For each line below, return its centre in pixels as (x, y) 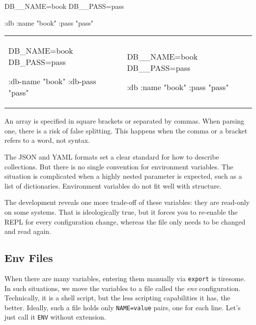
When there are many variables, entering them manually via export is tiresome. (125, 278)
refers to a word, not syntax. (47, 140)
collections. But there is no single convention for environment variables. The (119, 166)
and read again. (28, 231)
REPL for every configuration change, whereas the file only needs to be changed (125, 221)
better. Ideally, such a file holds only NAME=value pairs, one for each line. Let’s (123, 307)
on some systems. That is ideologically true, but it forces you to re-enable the (121, 211)
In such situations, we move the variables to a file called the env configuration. (123, 288)
